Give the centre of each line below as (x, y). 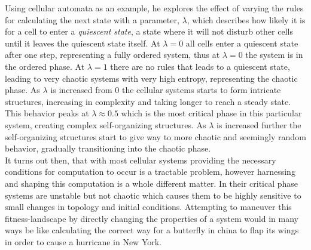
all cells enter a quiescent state (242, 43)
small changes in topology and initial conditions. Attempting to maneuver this (148, 207)
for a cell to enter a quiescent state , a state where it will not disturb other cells (149, 31)
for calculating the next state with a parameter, (92, 19)
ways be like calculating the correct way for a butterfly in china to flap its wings (152, 230)
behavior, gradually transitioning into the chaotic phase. (108, 148)
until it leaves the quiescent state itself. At (83, 43)
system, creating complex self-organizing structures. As (106, 124)
